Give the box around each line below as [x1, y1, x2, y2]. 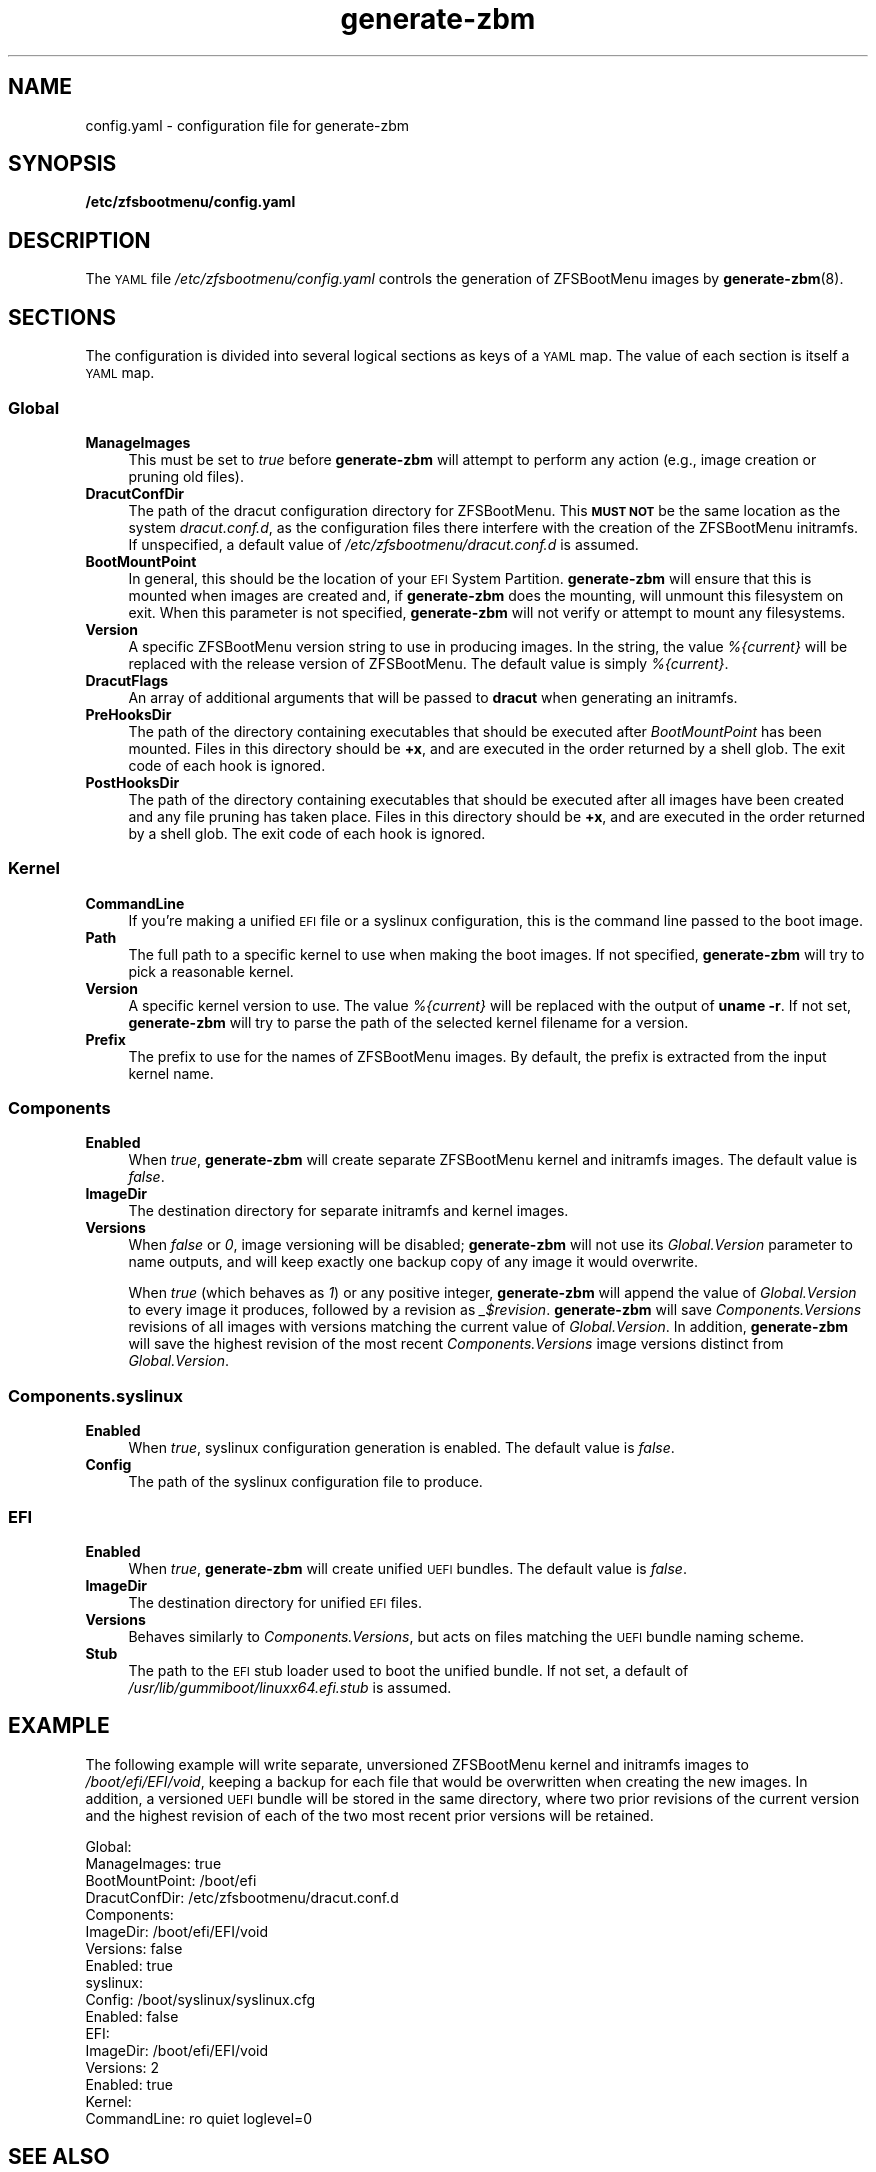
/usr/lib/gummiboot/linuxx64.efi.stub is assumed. [128, 1678, 452, 1696]
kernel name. [128, 1064, 214, 1082]
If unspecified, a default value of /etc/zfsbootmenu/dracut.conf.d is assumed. [128, 535, 639, 553]
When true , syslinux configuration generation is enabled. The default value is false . [128, 1439, 675, 1457]
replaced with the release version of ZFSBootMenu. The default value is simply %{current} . [128, 654, 729, 672]
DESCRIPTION [8, 227, 151, 253]
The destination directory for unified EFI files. [128, 1593, 422, 1611]
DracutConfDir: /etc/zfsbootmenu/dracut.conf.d [85, 1888, 399, 1906]
